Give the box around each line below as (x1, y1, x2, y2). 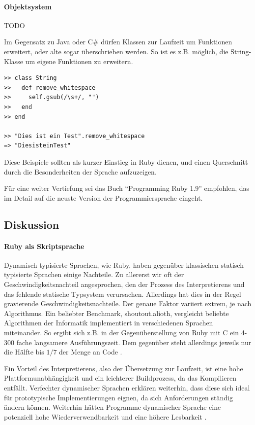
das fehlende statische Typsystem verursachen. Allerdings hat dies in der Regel (4, 288, 241, 299)
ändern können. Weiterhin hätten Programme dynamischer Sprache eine (4, 402, 221, 412)
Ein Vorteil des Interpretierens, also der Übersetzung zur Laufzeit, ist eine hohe (4, 363, 243, 373)
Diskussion (4, 216, 59, 232)
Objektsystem (4, 1, 52, 11)
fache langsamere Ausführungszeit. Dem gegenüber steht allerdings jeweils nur (16, 337, 252, 347)
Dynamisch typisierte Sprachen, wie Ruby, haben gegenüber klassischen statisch (4, 259, 244, 270)
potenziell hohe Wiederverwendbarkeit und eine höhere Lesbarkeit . (4, 411, 207, 422)
